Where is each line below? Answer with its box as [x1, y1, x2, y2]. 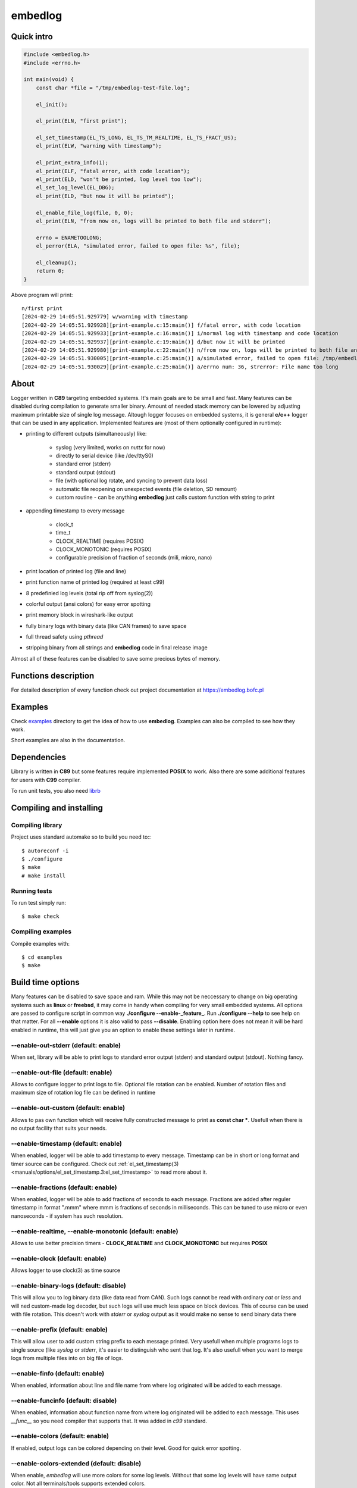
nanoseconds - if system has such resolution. [11, 1212, 123, 1220]
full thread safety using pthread [26, 633, 104, 640]
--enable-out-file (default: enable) [11, 1068, 112, 1077]
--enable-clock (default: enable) [11, 1254, 107, 1262]
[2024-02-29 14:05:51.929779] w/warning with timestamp [21, 313, 188, 320]
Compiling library [11, 821, 62, 829]
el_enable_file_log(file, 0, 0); [36, 209, 134, 216]
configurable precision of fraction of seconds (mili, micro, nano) [55, 554, 212, 561]
